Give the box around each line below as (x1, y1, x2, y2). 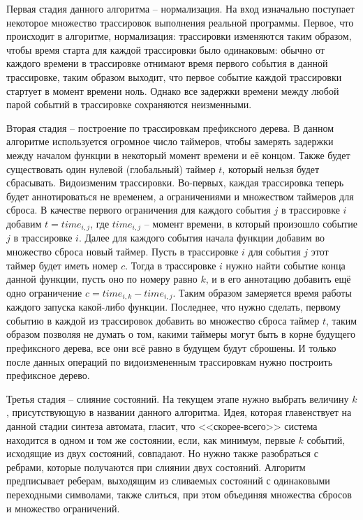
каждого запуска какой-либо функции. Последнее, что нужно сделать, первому (6, 299, 341, 314)
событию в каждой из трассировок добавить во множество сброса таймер (6, 313, 320, 327)
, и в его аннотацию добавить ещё (205, 272, 351, 286)
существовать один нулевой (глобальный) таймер (6, 161, 216, 176)
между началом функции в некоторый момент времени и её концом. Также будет (6, 147, 350, 162)
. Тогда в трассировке (125, 258, 216, 272)
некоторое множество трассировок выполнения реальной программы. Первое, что (6, 15, 354, 29)
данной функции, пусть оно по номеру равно (6, 272, 198, 286)
